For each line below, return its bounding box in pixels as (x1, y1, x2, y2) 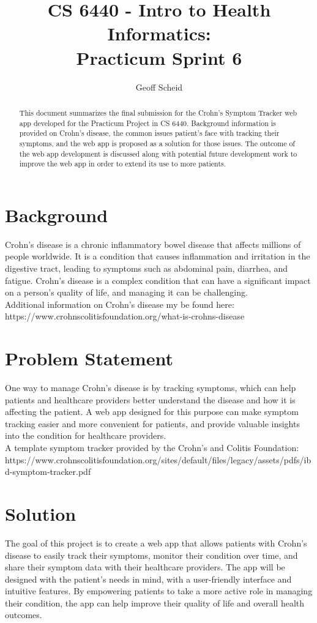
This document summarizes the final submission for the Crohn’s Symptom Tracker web (19, 107, 297, 118)
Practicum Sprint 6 (76, 45, 242, 70)
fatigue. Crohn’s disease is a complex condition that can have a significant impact (5, 274, 311, 286)
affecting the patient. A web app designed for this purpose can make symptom (5, 405, 299, 418)
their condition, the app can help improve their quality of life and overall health (5, 596, 305, 609)
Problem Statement (5, 346, 173, 371)
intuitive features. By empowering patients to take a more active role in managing (5, 584, 313, 597)
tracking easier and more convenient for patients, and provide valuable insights (5, 417, 300, 430)
